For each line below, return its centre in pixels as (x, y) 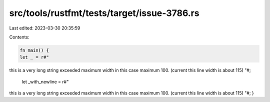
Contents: (19, 37)
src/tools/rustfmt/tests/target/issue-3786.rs (104, 13)
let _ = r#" (34, 57)
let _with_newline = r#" (45, 81)
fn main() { (34, 50)
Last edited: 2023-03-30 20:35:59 (45, 28)
